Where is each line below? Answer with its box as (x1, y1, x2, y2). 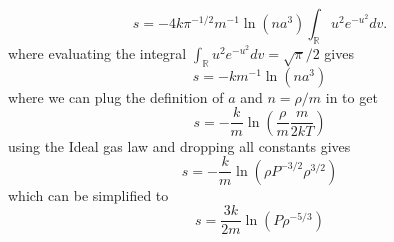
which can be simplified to (8, 184, 169, 205)
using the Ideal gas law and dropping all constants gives (8, 135, 351, 156)
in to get (325, 86, 378, 107)
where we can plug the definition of (8, 86, 224, 107)
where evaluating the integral (8, 42, 187, 63)
